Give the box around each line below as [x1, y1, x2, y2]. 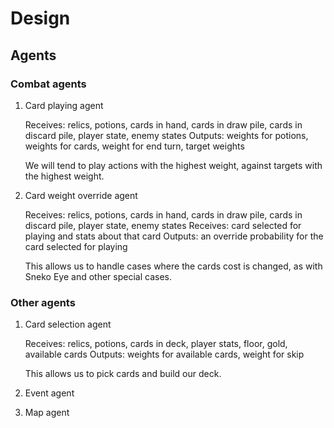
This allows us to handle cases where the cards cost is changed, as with [24, 260, 323, 272]
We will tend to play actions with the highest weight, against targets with [24, 159, 323, 171]
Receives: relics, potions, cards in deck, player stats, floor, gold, [24, 338, 288, 350]
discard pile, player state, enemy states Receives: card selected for [24, 219, 302, 231]
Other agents [10, 295, 76, 309]
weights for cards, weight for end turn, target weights [24, 140, 245, 152]
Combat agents [10, 77, 87, 91]
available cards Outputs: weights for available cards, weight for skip [24, 348, 305, 361]
